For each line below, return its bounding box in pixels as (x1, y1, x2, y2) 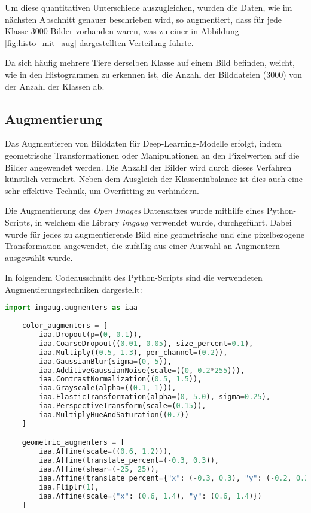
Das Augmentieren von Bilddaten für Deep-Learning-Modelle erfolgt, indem (5, 137, 282, 150)
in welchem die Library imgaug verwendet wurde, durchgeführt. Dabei (35, 215, 292, 228)
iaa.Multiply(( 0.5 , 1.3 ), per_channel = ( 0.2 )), (39, 348, 228, 357)
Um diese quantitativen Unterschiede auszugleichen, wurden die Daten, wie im (5, 1, 292, 13)
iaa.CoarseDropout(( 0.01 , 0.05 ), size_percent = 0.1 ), (39, 339, 254, 348)
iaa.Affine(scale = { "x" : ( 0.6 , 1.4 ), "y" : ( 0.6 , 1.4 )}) (39, 491, 262, 500)
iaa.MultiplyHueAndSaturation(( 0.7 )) (39, 410, 189, 419)
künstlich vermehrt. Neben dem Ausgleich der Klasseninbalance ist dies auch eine (5, 172, 303, 185)
